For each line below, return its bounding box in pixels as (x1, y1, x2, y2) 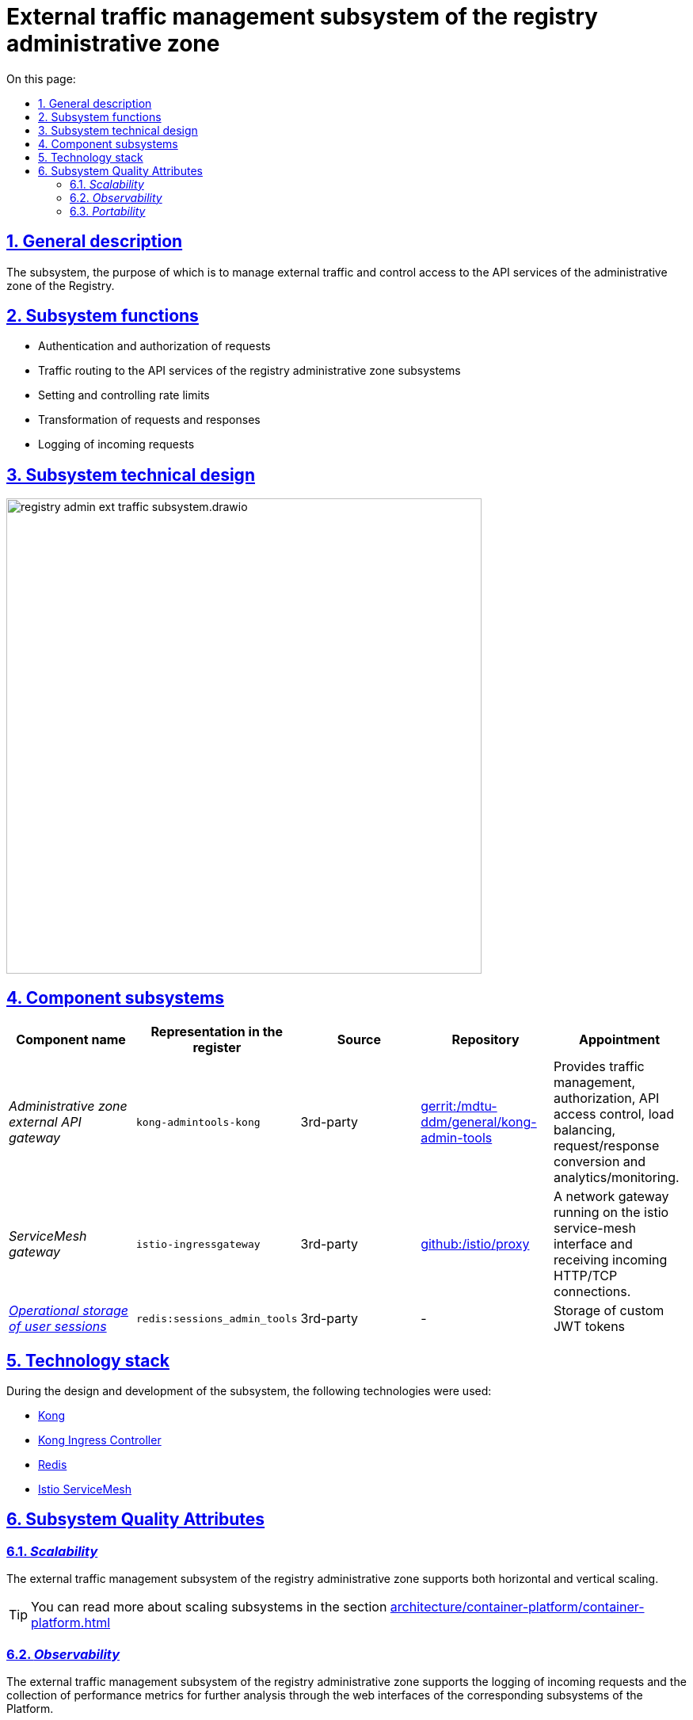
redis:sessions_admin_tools (136, 1312, 298, 1325)
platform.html (31, 1615, 111, 1631)
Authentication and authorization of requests (38, 339, 271, 353)
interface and (553, 1236, 633, 1253)
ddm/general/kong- (421, 1114, 537, 1131)
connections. (553, 1283, 631, 1300)
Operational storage (9, 1302, 128, 1319)
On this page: (6, 71, 76, 86)
